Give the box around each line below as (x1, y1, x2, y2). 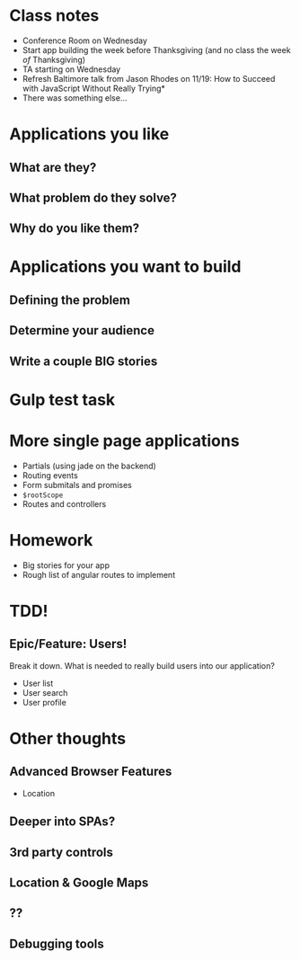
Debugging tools (9, 936, 105, 951)
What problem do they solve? (9, 190, 178, 205)
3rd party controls (9, 844, 114, 859)
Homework (9, 529, 93, 550)
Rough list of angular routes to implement (22, 569, 176, 580)
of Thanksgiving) (22, 54, 86, 65)
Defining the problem (9, 292, 131, 307)
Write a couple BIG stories (9, 353, 158, 369)
